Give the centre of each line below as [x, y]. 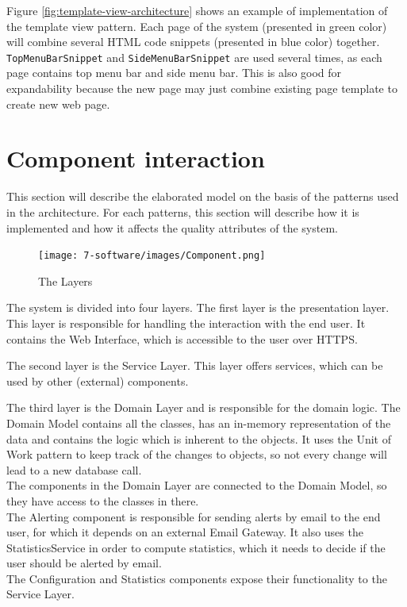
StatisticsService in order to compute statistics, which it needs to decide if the [196, 547]
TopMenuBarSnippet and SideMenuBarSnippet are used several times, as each [194, 57]
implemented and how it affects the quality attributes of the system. [172, 227]
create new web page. [58, 104]
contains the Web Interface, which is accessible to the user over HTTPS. [182, 338]
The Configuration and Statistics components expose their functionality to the [197, 578]
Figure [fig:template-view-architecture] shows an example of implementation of [197, 10]
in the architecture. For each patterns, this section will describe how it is [183, 211]
